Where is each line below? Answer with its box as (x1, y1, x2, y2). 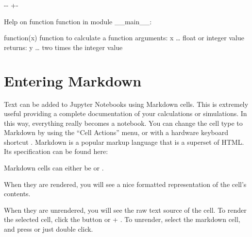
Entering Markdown (4, 70, 142, 90)
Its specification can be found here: (4, 146, 108, 156)
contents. (4, 188, 31, 199)
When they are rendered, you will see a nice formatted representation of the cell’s (4, 179, 247, 189)
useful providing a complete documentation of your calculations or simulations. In (4, 108, 247, 118)
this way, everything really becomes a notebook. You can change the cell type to (4, 118, 243, 128)
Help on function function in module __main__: (4, 16, 152, 26)
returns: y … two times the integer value (4, 42, 123, 52)
